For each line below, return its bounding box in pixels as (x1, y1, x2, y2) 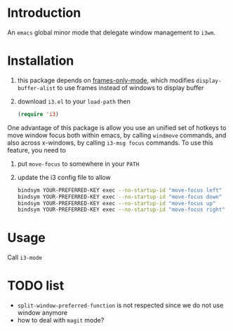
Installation (7, 53, 74, 69)
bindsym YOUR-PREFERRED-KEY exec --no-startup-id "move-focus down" (17, 193, 222, 200)
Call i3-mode (7, 253, 42, 261)
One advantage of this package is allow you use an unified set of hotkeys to (7, 123, 227, 131)
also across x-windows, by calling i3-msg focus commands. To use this (7, 138, 213, 147)
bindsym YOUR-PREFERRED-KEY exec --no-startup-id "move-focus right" (17, 206, 226, 214)
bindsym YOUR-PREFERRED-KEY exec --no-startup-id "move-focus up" (17, 200, 216, 207)
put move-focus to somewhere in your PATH (17, 160, 140, 168)
